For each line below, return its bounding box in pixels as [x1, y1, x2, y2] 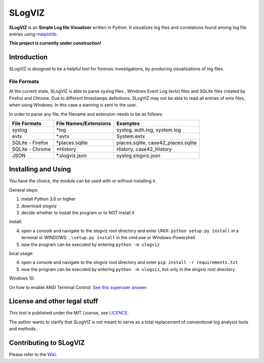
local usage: [9, 250, 34, 256]
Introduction [9, 53, 48, 61]
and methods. [9, 326, 37, 332]
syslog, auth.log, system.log [116, 126, 181, 133]
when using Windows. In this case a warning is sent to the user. [9, 102, 137, 108]
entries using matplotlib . [9, 31, 58, 37]
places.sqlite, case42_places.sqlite [116, 139, 197, 146]
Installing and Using [9, 165, 71, 173]
